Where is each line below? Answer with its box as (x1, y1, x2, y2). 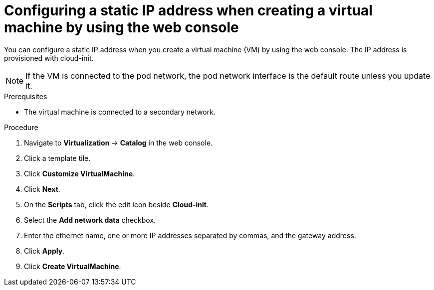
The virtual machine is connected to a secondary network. (24, 107, 216, 116)
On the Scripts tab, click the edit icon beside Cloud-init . (24, 200, 209, 209)
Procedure (4, 123, 38, 132)
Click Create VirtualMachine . (24, 262, 121, 271)
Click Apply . (24, 246, 65, 255)
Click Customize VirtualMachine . (24, 169, 135, 178)
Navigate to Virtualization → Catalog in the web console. (24, 138, 213, 147)
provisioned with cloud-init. (4, 53, 94, 62)
